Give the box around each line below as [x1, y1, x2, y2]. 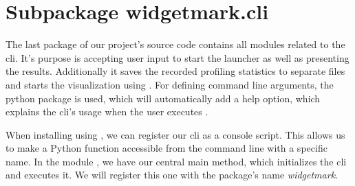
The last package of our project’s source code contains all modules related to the [6, 37, 345, 51]
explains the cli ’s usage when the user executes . [6, 104, 208, 119]
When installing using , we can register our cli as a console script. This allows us [6, 127, 345, 141]
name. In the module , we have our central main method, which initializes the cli [6, 154, 347, 168]
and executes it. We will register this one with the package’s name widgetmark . [6, 167, 338, 182]
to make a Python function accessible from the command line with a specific [6, 141, 327, 155]
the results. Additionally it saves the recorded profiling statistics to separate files [6, 64, 345, 78]
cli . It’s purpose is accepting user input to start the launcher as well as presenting [6, 50, 349, 65]
